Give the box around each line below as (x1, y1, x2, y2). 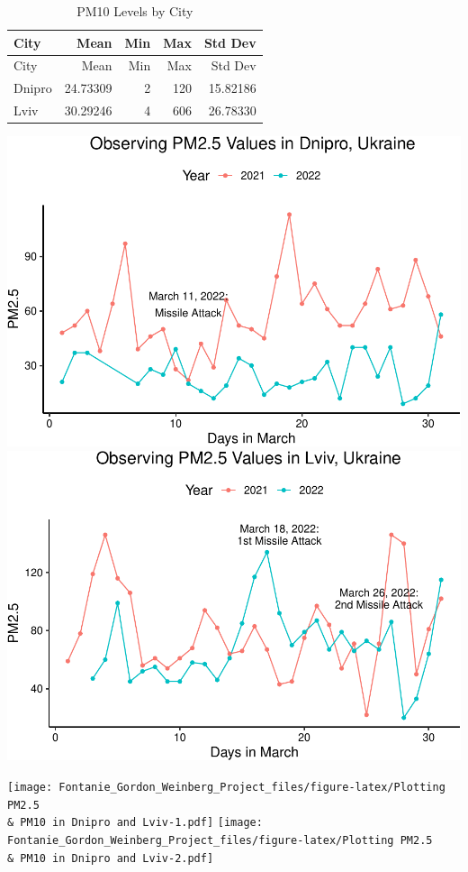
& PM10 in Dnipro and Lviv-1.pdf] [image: (7, 816, 263, 830)
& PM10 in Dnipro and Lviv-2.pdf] (7, 851, 214, 865)
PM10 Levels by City (76, 2, 193, 20)
